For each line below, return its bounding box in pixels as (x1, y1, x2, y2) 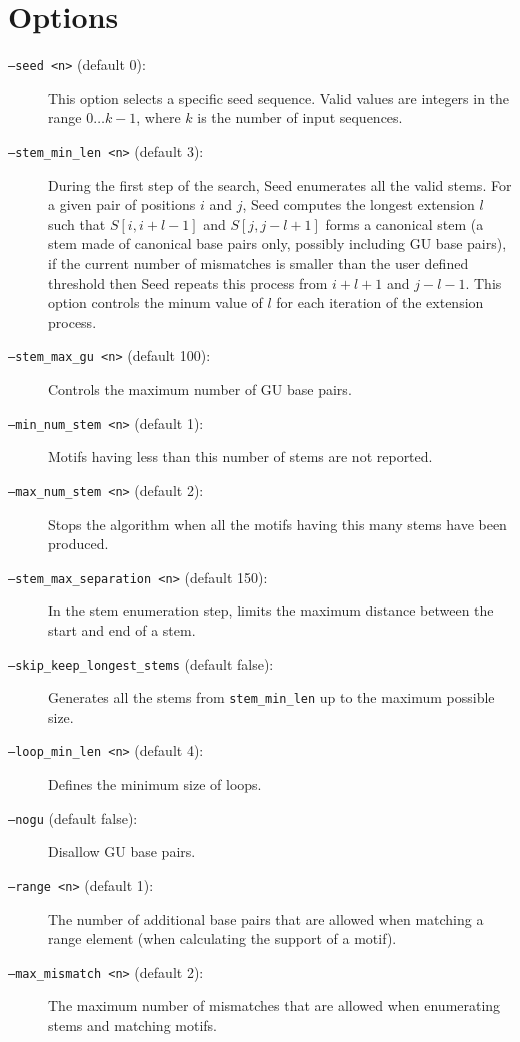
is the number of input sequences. (197, 107, 403, 128)
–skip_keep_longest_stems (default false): (8, 653, 274, 674)
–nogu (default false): (8, 807, 138, 828)
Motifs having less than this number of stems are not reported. (48, 446, 433, 467)
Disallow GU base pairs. (48, 841, 196, 862)
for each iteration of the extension (276, 292, 484, 313)
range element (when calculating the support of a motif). (48, 928, 397, 949)
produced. (48, 533, 109, 554)
